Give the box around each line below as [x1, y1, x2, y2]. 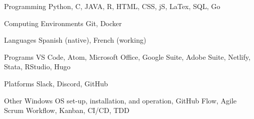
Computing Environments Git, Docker [4, 18, 122, 28]
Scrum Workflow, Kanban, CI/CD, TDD [4, 105, 130, 115]
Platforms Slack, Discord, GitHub [4, 78, 108, 88]
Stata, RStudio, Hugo [4, 61, 71, 72]
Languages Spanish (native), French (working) [4, 35, 146, 45]
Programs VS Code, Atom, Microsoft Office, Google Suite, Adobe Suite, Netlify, [4, 51, 250, 62]
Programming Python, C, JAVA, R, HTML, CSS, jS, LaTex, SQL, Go [4, 1, 220, 11]
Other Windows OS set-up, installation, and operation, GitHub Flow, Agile [4, 95, 237, 105]
